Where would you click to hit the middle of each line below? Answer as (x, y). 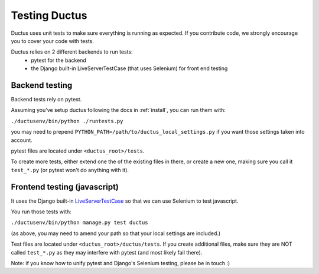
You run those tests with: (41, 212)
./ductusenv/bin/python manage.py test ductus (79, 223)
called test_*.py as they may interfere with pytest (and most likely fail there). (107, 252)
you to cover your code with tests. (53, 41)
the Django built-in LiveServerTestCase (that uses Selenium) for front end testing (129, 68)
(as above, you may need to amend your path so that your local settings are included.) (116, 233)
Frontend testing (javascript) (65, 186)
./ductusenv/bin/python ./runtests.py (67, 121)
